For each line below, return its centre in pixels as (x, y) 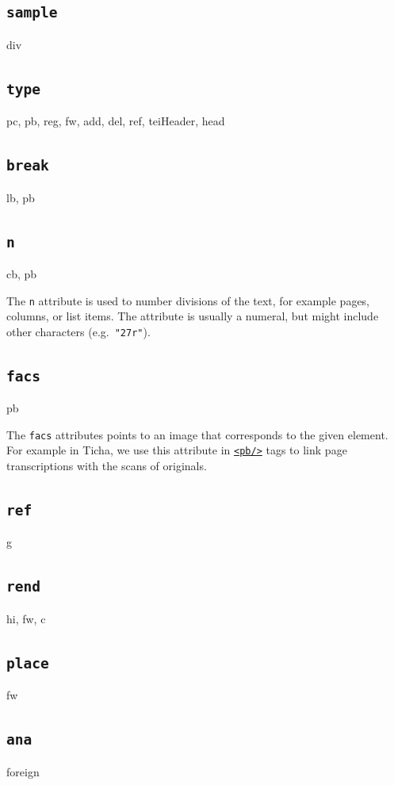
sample (32, 13)
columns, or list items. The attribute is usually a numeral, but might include (193, 316)
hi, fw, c (26, 618)
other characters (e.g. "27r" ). (78, 331)
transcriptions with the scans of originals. (107, 466)
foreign (23, 771)
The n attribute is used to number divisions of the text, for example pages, (188, 300)
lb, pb (21, 197)
